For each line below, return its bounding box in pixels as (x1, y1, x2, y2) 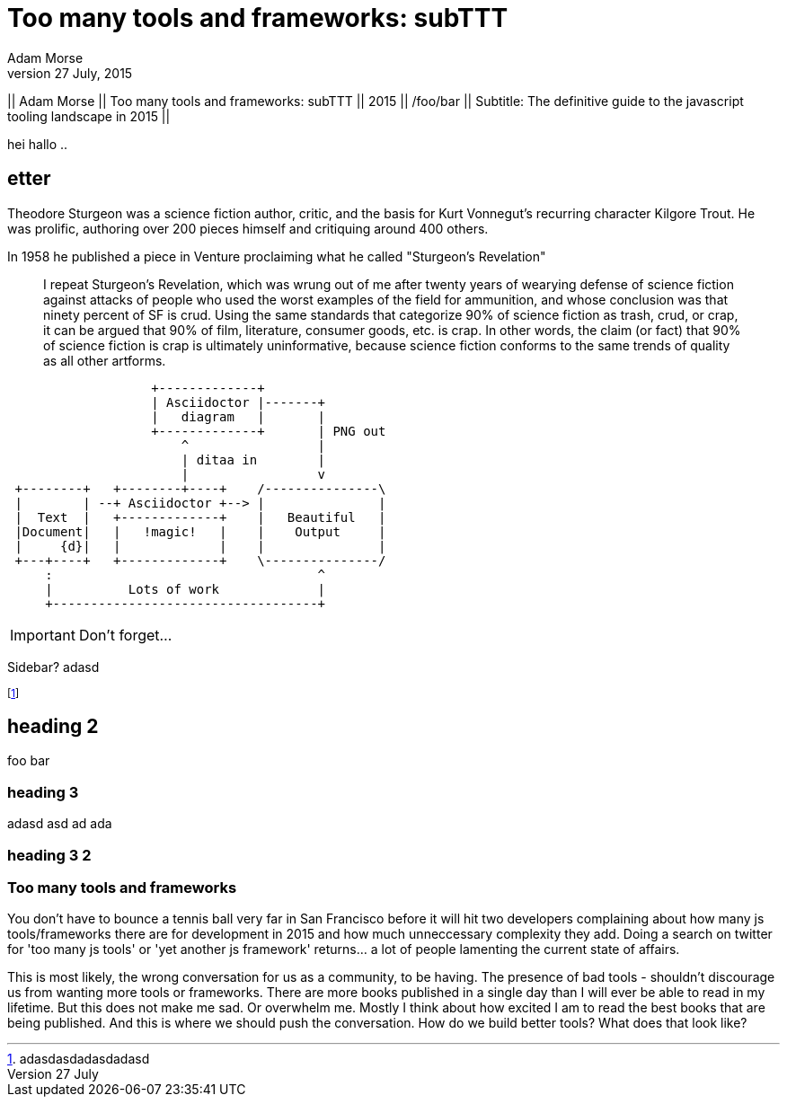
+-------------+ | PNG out (151, 423, 386, 438)
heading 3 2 (7, 845, 92, 864)
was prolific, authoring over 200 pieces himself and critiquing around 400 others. (7, 220, 489, 236)
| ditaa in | (181, 452, 326, 467)
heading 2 (7, 715, 99, 738)
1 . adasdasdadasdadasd (7, 1051, 150, 1067)
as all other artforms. (43, 352, 166, 368)
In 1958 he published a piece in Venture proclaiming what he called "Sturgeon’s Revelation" (7, 248, 546, 264)
